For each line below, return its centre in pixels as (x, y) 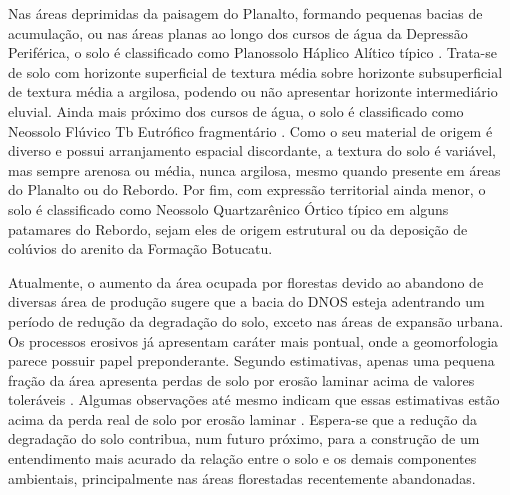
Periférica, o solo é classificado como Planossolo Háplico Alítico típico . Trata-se (252, 52)
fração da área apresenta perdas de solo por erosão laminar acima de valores (241, 379)
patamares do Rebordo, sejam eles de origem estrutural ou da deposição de (238, 228)
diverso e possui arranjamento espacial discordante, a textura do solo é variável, (252, 150)
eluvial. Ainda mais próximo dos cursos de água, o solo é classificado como (236, 110)
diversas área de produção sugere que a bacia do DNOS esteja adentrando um (246, 301)
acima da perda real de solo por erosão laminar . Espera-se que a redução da (242, 418)
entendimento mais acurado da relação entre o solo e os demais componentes (242, 458)
